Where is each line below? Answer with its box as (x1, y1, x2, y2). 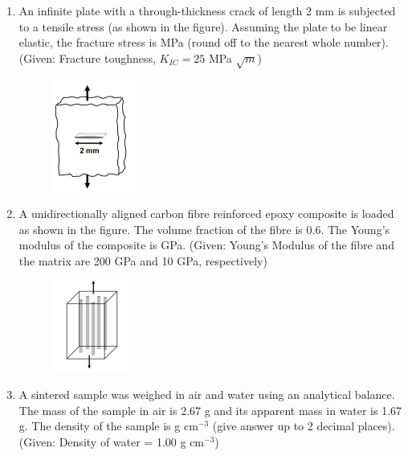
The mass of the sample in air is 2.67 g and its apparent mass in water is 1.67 (18, 401, 402, 418)
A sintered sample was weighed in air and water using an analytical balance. (18, 386, 395, 403)
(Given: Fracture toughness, (18, 49, 156, 66)
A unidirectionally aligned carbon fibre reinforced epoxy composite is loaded (18, 205, 394, 222)
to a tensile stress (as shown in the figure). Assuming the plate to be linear (18, 18, 388, 35)
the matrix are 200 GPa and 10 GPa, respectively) (18, 252, 267, 269)
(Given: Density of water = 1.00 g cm (18, 433, 205, 450)
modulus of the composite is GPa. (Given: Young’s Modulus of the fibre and (18, 236, 394, 253)
